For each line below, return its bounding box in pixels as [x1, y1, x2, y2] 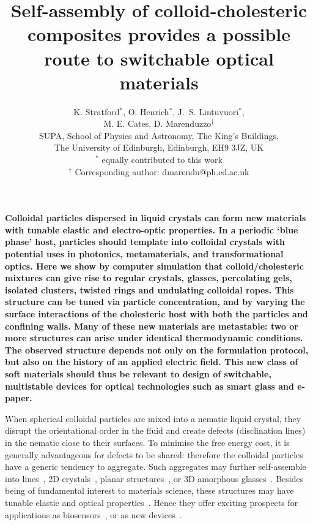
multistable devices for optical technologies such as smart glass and [5, 379, 294, 392]
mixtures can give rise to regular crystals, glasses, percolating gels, [5, 271, 292, 284]
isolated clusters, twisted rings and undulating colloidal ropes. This [5, 283, 294, 296]
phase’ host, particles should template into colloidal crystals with [5, 235, 285, 248]
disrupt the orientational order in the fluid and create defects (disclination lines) [5, 424, 306, 437]
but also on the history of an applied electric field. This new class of [5, 355, 298, 368]
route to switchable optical [44, 45, 274, 70]
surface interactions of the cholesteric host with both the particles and [5, 308, 308, 320]
